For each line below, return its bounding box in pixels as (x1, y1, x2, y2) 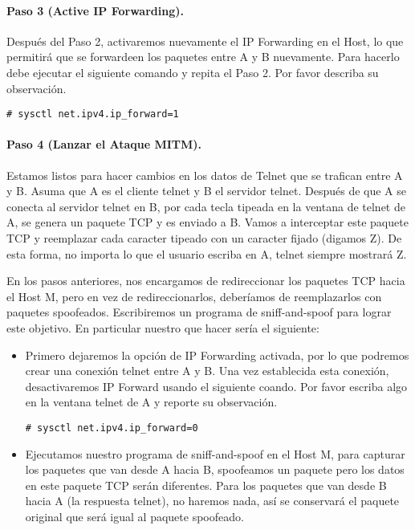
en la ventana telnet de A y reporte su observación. (25, 393, 278, 410)
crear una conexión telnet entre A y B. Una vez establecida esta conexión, (25, 362, 389, 379)
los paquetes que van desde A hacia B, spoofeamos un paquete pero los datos (25, 461, 405, 478)
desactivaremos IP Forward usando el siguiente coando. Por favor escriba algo (25, 377, 408, 394)
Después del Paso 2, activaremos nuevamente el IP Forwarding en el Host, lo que (6, 32, 404, 49)
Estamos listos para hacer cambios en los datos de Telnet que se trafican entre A (6, 166, 403, 183)
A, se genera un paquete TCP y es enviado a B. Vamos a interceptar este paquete (6, 214, 409, 230)
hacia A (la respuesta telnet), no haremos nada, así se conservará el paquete (25, 492, 400, 509)
